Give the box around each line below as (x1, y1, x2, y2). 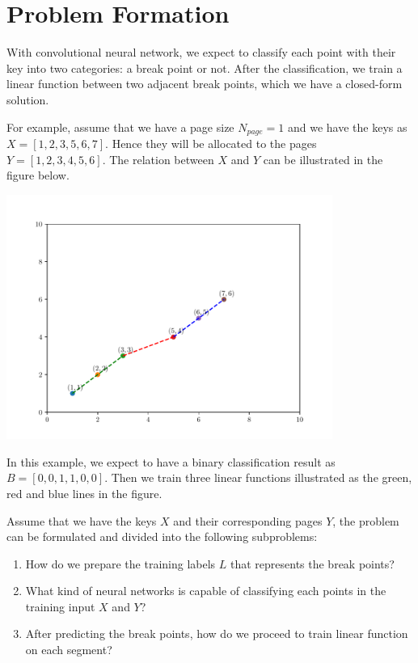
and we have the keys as (287, 118, 407, 135)
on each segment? (25, 641, 112, 658)
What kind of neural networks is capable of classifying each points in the (25, 582, 386, 599)
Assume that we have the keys (6, 512, 157, 529)
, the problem (332, 512, 399, 529)
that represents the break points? (230, 555, 395, 572)
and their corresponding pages (173, 512, 323, 529)
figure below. (6, 167, 70, 184)
